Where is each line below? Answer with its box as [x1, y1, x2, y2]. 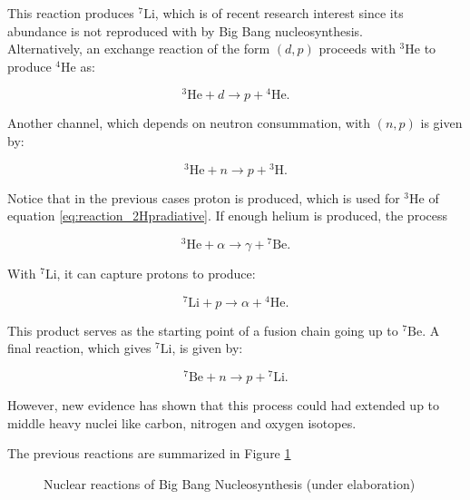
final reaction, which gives [7, 338, 152, 358]
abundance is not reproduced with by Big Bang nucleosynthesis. [7, 21, 364, 40]
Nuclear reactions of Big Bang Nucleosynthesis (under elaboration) [44, 474, 416, 493]
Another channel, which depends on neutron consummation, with [7, 113, 371, 132]
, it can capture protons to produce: [56, 263, 256, 282]
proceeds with [318, 39, 396, 58]
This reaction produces [7, 4, 134, 22]
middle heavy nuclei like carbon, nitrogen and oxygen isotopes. [7, 413, 357, 432]
